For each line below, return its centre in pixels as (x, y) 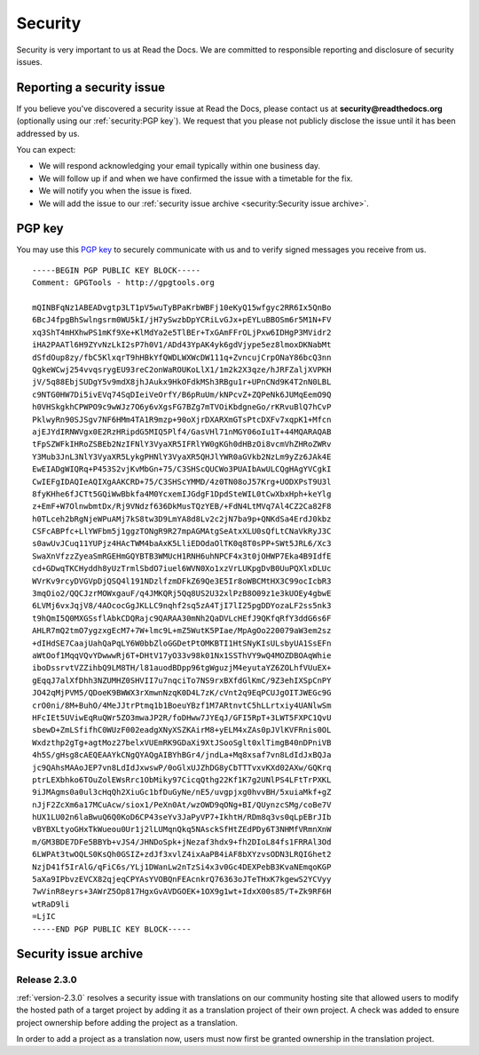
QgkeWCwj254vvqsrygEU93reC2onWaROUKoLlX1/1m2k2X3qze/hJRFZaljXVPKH (182, 370)
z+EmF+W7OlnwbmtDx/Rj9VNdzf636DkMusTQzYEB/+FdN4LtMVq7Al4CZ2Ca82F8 (182, 507)
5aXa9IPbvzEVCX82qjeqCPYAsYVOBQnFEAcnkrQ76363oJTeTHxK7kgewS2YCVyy (182, 880)
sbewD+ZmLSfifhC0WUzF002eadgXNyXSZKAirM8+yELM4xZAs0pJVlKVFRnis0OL (182, 730)
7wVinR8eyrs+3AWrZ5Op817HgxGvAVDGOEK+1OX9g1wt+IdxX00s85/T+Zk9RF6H (182, 892)
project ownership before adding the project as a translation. (127, 1022)
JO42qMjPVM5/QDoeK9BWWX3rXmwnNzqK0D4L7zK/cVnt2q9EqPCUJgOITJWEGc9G (182, 693)
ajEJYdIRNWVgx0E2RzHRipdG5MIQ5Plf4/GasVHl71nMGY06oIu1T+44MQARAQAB (182, 432)
